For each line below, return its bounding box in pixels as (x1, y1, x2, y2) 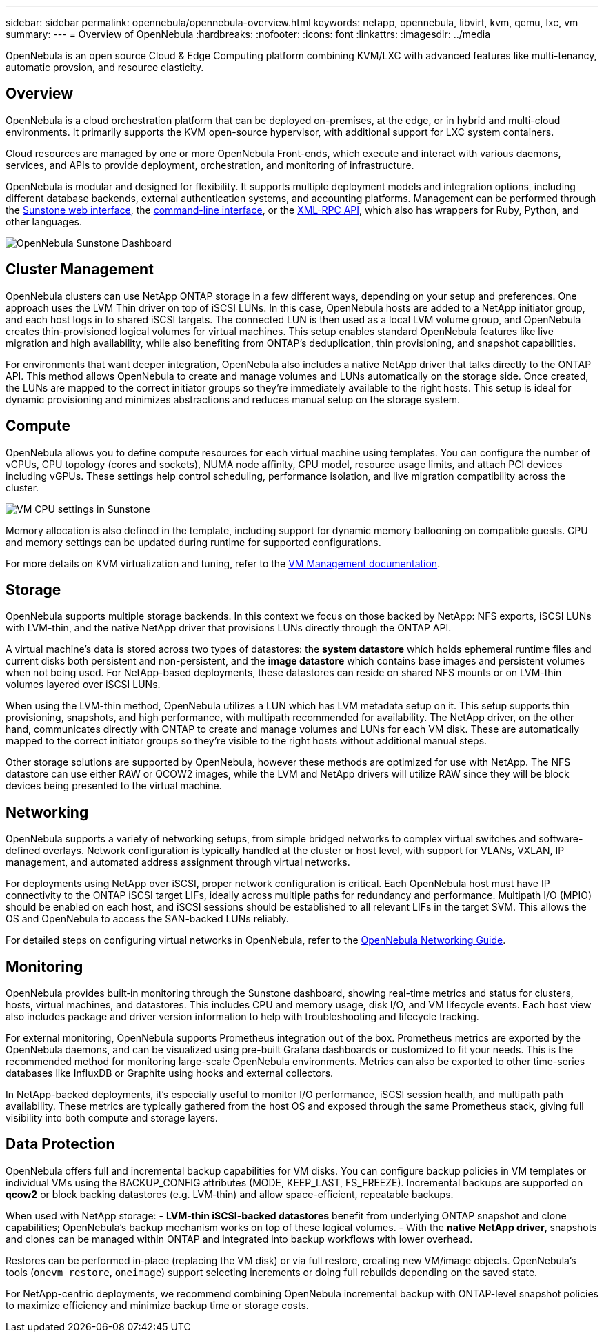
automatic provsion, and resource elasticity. (6, 61, 204, 73)
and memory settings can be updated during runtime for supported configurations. (6, 536, 381, 548)
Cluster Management (6, 261, 154, 278)
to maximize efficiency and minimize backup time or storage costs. (6, 1299, 309, 1311)
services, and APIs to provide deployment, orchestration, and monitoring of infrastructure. (6, 159, 414, 171)
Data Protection (6, 1135, 115, 1153)
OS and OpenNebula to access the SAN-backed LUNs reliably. (6, 913, 289, 925)
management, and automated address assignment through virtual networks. (6, 856, 350, 869)
